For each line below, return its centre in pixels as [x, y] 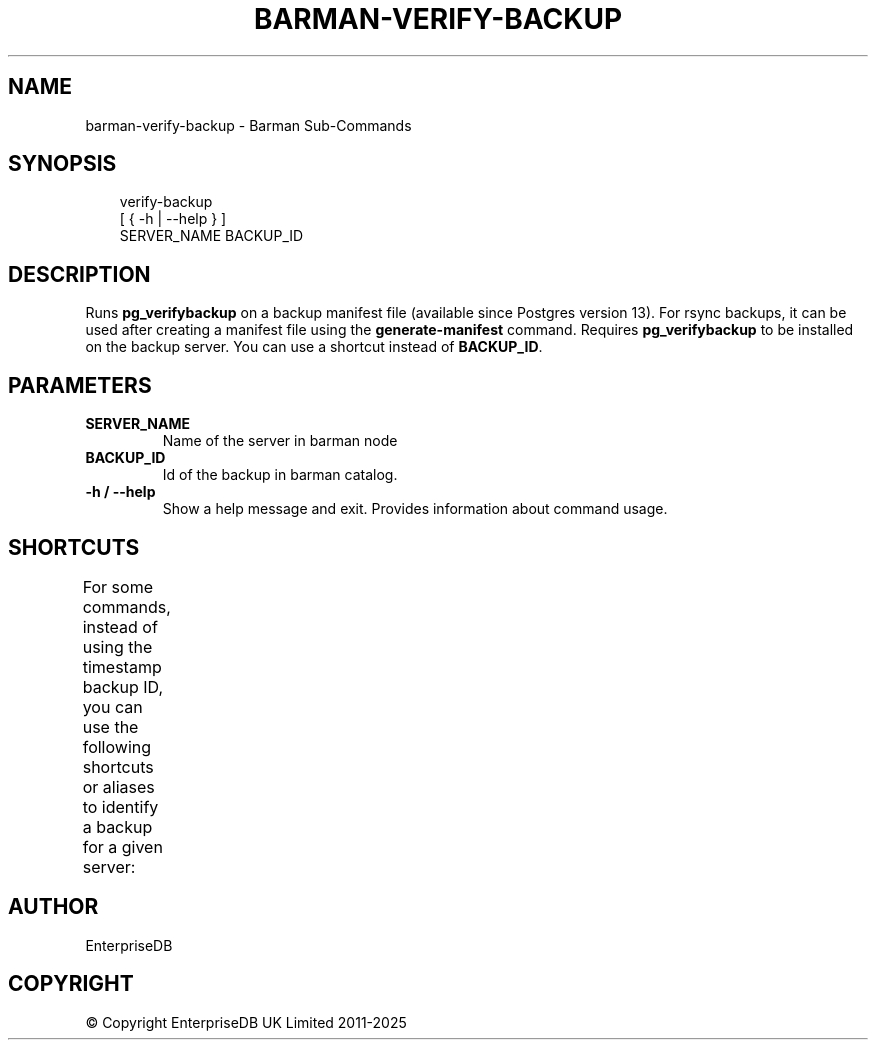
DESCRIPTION [79, 274]
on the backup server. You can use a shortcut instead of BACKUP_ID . [314, 347]
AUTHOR [53, 907]
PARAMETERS [80, 385]
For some [117, 586]
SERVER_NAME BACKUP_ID [211, 236]
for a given [122, 846]
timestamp [122, 666]
